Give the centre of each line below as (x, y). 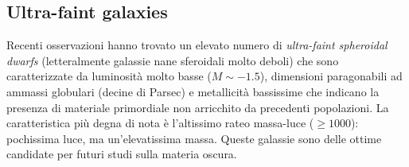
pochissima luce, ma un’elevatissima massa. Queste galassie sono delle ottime (194, 138)
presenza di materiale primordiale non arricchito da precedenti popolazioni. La (198, 107)
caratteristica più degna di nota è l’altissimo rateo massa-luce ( (160, 123)
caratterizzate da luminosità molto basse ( (109, 76)
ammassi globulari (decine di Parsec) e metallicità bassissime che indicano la (193, 91)
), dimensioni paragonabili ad (331, 76)
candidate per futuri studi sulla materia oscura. (122, 154)
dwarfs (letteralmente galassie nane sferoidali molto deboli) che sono (173, 60)
